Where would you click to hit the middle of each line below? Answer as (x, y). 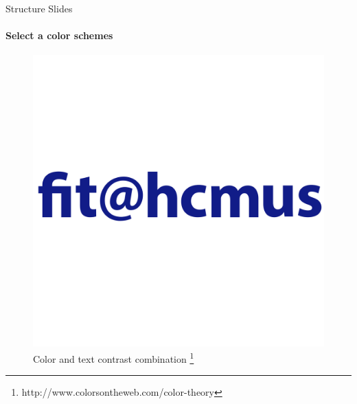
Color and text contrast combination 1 (114, 357)
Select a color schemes (59, 35)
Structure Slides (39, 8)
